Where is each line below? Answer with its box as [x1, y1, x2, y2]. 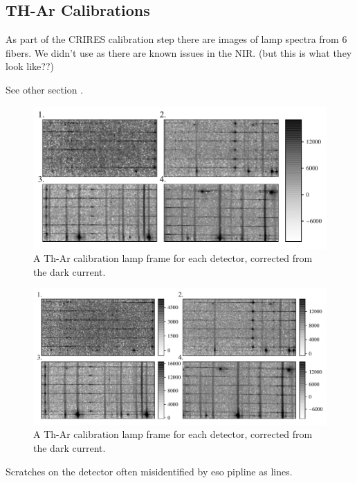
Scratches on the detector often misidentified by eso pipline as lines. [6, 464, 293, 478]
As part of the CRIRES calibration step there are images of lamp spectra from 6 [6, 32, 347, 46]
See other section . [6, 82, 84, 96]
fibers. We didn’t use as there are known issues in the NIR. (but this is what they [6, 45, 352, 60]
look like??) [6, 59, 54, 73]
